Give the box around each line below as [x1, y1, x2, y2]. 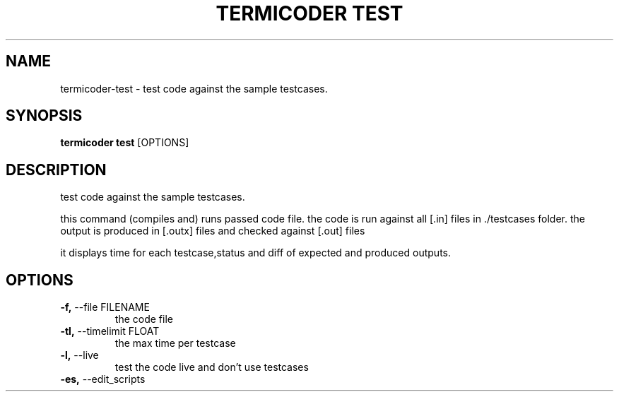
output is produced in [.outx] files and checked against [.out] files [60, 225, 365, 237]
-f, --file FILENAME [60, 301, 150, 314]
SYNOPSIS [6, 107, 83, 125]
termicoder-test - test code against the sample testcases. [60, 82, 328, 95]
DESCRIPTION [6, 160, 107, 179]
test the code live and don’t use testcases [114, 361, 309, 374]
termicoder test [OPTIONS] [60, 136, 189, 149]
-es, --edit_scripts [60, 373, 146, 386]
